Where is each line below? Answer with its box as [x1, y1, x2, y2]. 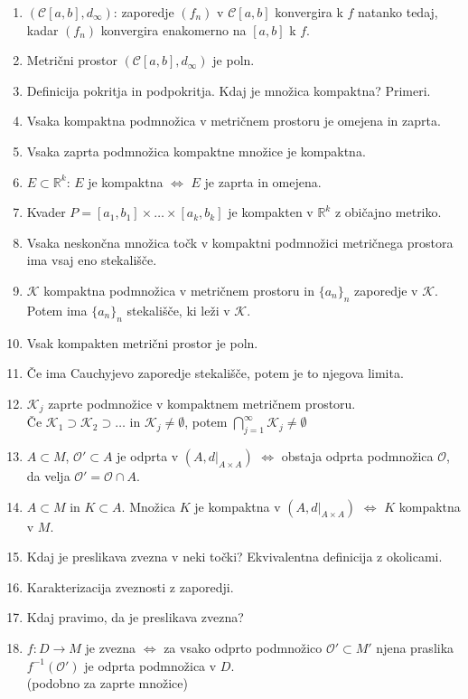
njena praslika [376, 638, 454, 656]
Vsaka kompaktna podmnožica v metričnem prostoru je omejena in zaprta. [26, 111, 441, 130]
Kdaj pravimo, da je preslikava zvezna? [26, 608, 244, 627]
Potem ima [26, 300, 88, 319]
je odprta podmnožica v [84, 656, 217, 675]
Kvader [26, 203, 66, 222]
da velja [26, 466, 70, 485]
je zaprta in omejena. [204, 172, 322, 191]
